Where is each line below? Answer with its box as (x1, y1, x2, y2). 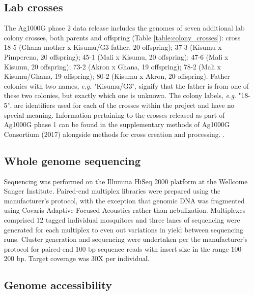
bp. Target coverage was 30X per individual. (16, 253, 150, 263)
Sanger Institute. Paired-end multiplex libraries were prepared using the (4, 186, 221, 196)
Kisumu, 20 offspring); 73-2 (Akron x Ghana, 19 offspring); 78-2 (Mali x (4, 61, 221, 71)
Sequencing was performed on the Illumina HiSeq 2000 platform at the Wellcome (4, 176, 248, 186)
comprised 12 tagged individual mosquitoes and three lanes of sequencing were (4, 214, 240, 225)
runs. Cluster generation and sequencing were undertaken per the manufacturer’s (4, 234, 248, 244)
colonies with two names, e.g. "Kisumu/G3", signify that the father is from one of (4, 80, 249, 91)
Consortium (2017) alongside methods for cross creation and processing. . (4, 129, 225, 139)
